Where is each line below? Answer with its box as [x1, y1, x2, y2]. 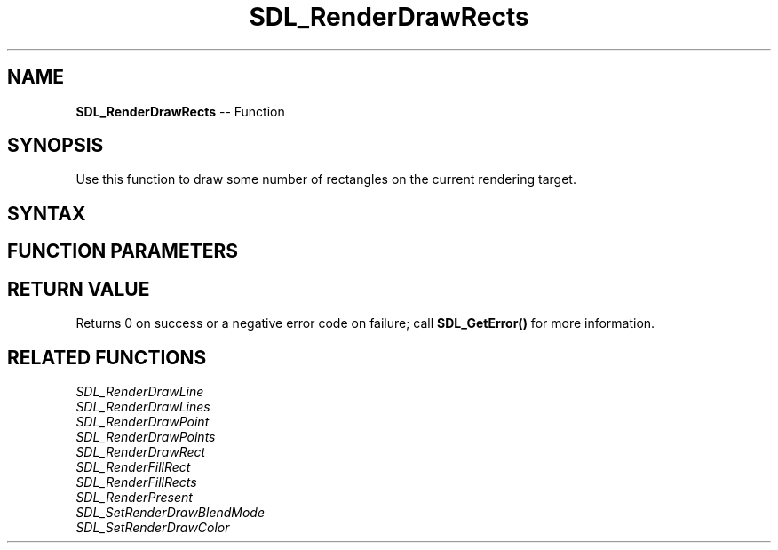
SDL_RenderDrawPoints [75, 428, 216, 444]
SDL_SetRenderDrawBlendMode [75, 504, 266, 520]
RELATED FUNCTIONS [7, 346, 207, 369]
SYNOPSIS [7, 134, 104, 157]
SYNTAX [7, 202, 86, 225]
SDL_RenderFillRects [75, 474, 197, 490]
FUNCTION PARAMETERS [7, 240, 238, 263]
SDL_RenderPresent [75, 489, 193, 505]
